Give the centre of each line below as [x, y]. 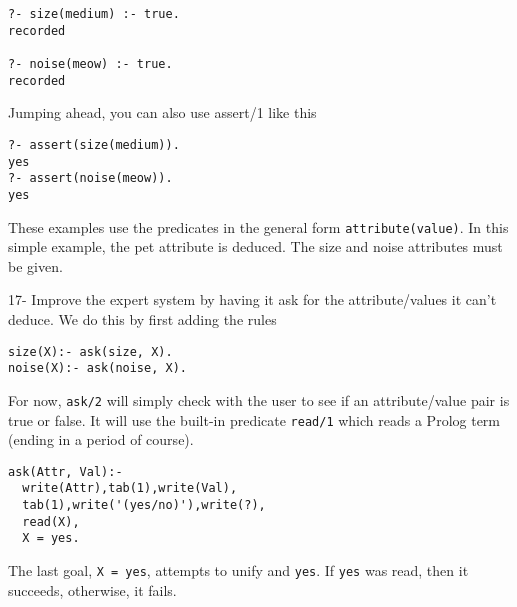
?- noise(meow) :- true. [90, 63]
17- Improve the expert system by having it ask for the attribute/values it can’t [252, 299]
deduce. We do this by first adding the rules [142, 318]
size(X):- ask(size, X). [90, 351]
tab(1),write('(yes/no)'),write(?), [144, 505]
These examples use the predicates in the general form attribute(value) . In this [258, 226]
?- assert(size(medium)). [94, 144]
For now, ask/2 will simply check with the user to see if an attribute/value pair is [259, 399]
